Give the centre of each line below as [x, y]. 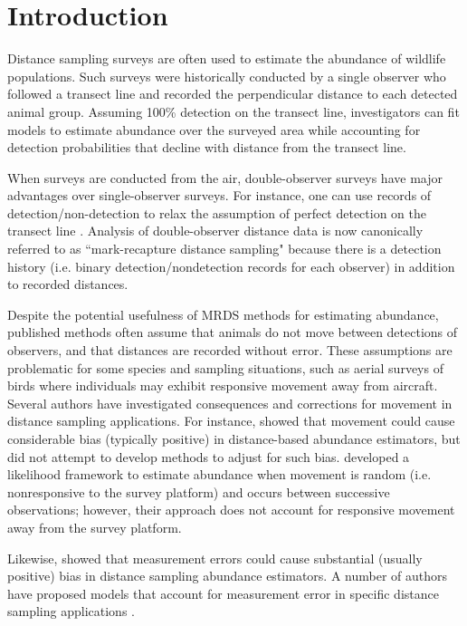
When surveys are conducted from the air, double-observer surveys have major [225, 177]
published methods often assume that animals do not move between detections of [233, 332]
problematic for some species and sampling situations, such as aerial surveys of [225, 367]
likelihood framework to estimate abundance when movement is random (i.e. [219, 474]
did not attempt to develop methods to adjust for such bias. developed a [209, 456]
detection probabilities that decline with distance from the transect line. [207, 147]
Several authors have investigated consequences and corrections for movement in [230, 403]
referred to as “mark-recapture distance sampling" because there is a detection [224, 249]
